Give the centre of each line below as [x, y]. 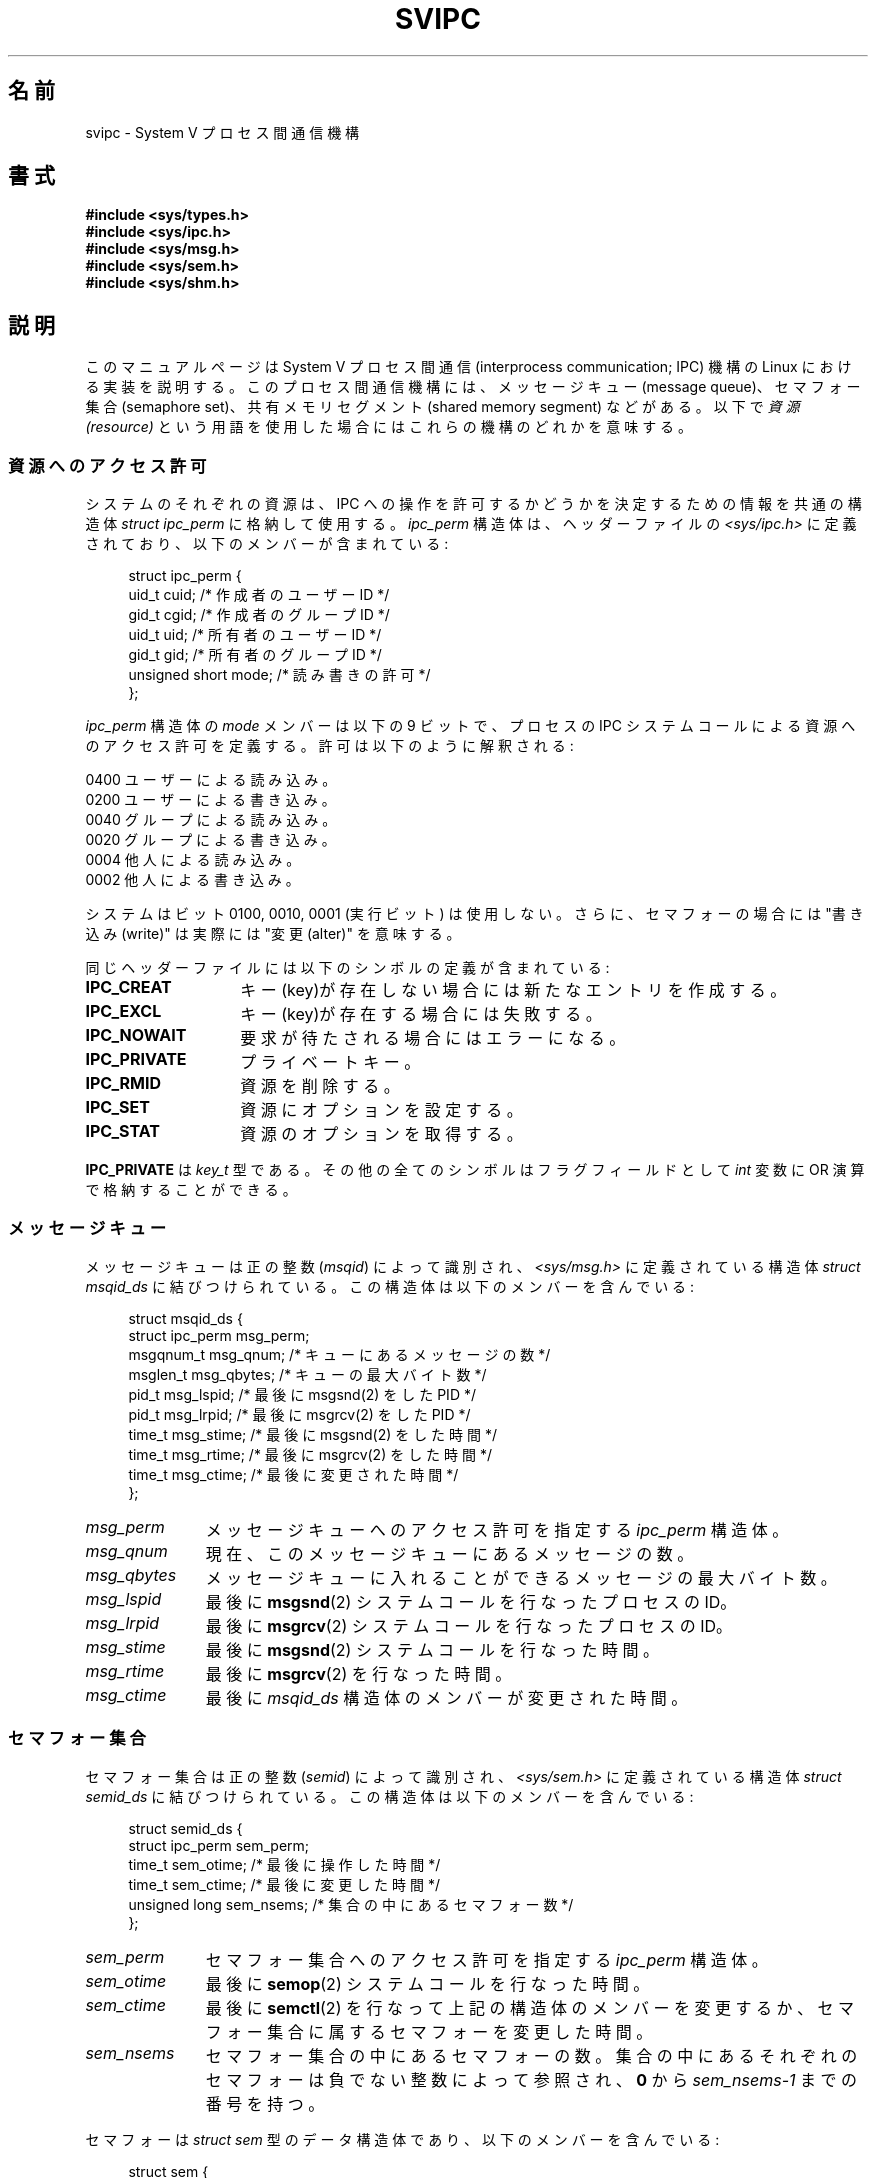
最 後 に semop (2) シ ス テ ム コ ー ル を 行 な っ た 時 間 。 [427, 1983]
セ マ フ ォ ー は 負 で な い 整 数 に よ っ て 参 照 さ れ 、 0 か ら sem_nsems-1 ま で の [531, 2079]
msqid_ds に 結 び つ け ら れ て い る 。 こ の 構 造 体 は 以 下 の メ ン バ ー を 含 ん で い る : [390, 1286]
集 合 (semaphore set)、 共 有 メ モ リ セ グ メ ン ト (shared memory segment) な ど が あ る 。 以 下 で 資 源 [442, 407]
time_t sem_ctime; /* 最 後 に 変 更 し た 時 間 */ [284, 1884]
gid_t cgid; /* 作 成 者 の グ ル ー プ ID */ [259, 615]
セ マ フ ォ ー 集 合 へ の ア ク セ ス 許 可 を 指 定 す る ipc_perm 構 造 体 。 [486, 1959]
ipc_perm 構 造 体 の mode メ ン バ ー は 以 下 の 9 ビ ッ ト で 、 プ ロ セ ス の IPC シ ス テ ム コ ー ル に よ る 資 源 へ [470, 726]
